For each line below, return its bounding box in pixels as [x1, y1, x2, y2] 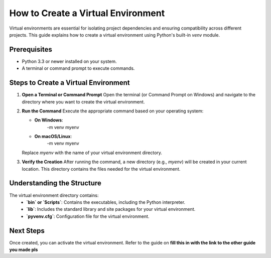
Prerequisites [9, 45, 52, 54]
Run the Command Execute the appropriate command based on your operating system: [22, 108, 204, 114]
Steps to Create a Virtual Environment [9, 78, 130, 87]
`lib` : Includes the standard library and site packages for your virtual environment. [26, 206, 196, 212]
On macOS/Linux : [34, 134, 72, 140]
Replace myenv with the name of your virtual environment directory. [22, 150, 163, 156]
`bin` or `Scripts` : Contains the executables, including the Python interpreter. [26, 199, 186, 205]
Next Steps [9, 226, 45, 235]
